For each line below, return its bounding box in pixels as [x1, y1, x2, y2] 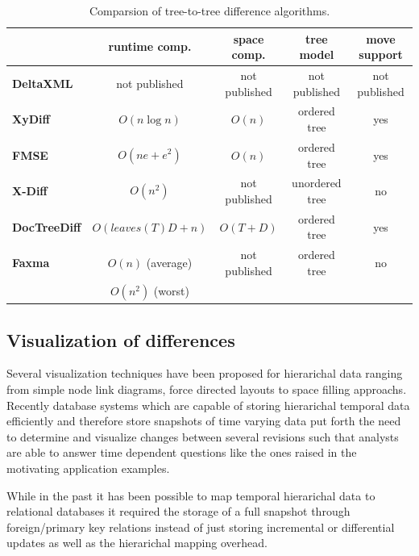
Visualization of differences [6, 327, 235, 352]
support [359, 46, 403, 63]
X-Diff [12, 182, 48, 199]
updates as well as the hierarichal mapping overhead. [6, 534, 268, 551]
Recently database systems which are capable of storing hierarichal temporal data [6, 396, 410, 413]
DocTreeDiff [12, 218, 81, 235]
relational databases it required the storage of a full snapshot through [6, 503, 351, 520]
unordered [292, 174, 342, 191]
